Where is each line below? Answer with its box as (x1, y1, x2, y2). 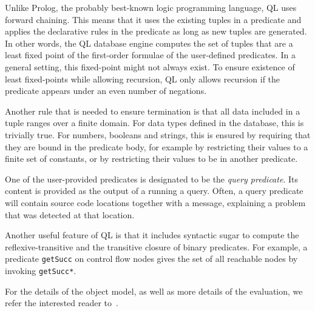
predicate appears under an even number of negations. (5, 84, 207, 97)
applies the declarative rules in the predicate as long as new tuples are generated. (5, 25, 307, 38)
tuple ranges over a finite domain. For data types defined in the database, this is (5, 116, 304, 129)
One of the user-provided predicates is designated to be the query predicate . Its (5, 172, 298, 185)
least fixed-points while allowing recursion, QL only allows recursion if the (5, 72, 280, 85)
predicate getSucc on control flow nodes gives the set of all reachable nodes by (5, 252, 298, 265)
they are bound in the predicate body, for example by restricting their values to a (5, 140, 308, 153)
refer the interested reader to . (5, 296, 118, 309)
